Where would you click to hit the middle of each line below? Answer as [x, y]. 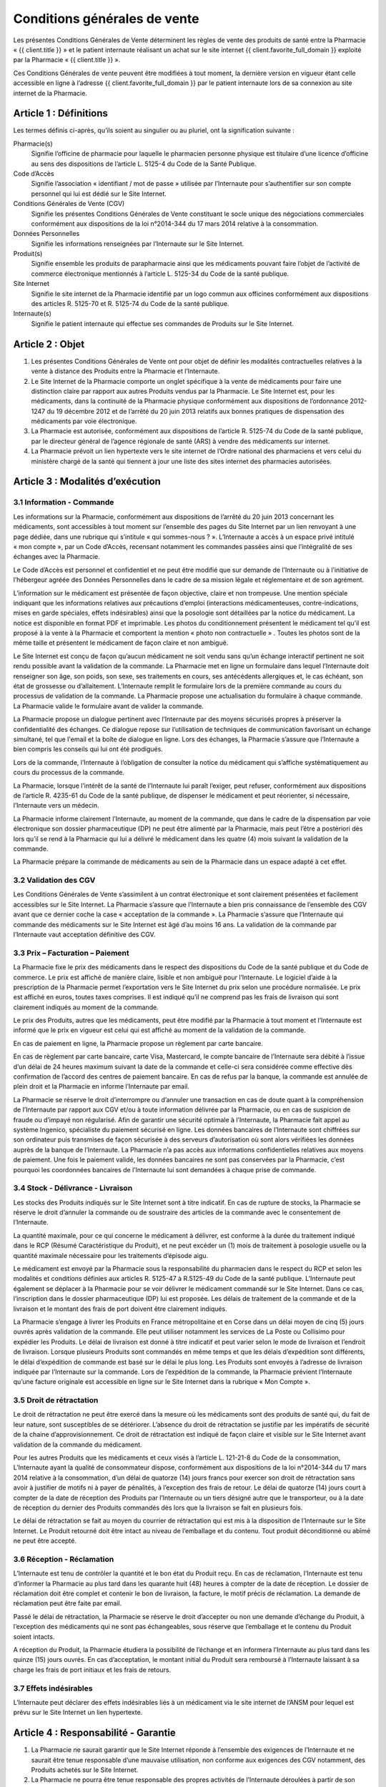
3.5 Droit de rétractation [56, 1400]
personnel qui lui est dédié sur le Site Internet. [99, 194]
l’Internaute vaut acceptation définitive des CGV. [84, 934]
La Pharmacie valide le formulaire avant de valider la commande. [108, 706]
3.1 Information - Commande [64, 503]
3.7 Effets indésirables [53, 1688]
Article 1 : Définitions [61, 113]
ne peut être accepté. [45, 1541]
